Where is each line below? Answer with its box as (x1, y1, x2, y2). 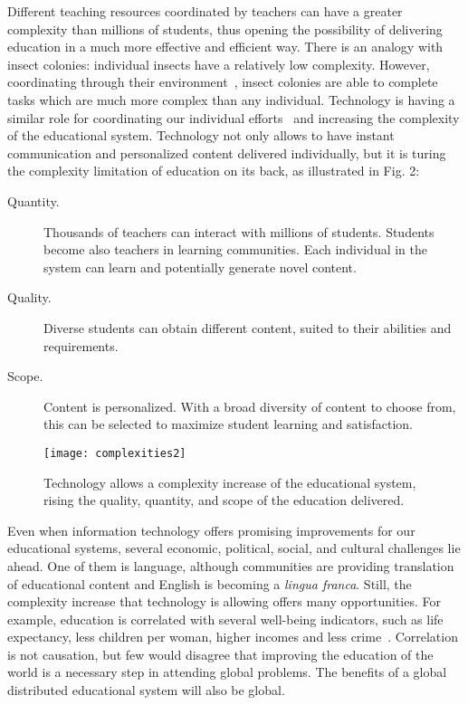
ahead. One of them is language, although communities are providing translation (7, 556, 454, 575)
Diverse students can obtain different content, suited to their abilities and (43, 318, 452, 337)
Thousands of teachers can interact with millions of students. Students (43, 222, 435, 241)
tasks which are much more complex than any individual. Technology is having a (7, 90, 455, 109)
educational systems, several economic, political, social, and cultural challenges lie (7, 538, 461, 557)
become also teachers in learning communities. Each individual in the (43, 240, 428, 259)
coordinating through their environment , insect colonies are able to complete (7, 72, 438, 91)
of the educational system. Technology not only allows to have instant (7, 126, 395, 145)
